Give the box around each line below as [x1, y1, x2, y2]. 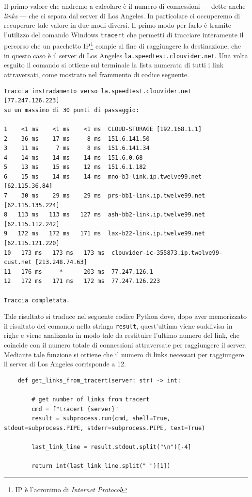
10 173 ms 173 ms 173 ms [4, 249, 105, 256]
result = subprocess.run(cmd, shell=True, [31, 415, 171, 422]
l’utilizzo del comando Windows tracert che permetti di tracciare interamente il [4, 29, 244, 39]
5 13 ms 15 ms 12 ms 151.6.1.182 [4, 164, 146, 171]
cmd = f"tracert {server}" [31, 405, 119, 413]
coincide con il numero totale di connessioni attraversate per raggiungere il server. [4, 340, 247, 350]
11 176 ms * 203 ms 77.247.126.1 [4, 268, 153, 275]
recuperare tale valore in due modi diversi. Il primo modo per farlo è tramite [4, 20, 232, 30]
